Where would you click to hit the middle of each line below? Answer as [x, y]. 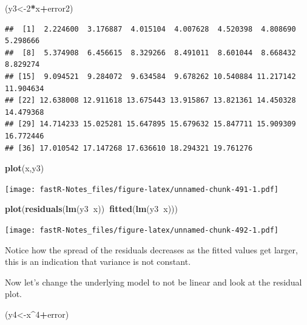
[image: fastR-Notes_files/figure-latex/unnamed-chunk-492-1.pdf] [142, 230]
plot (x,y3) [25, 168]
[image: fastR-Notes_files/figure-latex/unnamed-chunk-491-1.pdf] [142, 189]
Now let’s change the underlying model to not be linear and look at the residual [153, 282]
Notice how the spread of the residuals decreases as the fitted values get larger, [151, 249]
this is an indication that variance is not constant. [98, 262]
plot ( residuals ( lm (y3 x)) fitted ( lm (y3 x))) [91, 209]
